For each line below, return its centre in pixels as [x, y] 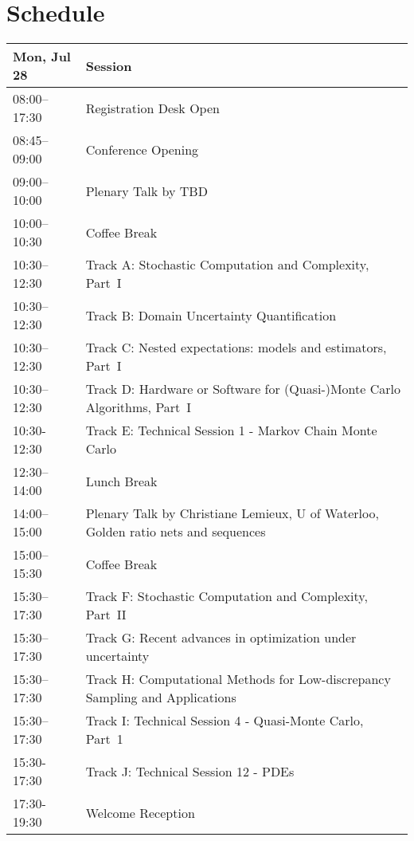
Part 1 [104, 739]
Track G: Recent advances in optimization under [221, 638]
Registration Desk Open [152, 108]
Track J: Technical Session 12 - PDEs [190, 771]
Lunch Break [121, 481]
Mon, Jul [42, 57]
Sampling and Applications [161, 698]
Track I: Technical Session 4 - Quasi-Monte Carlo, [225, 721]
